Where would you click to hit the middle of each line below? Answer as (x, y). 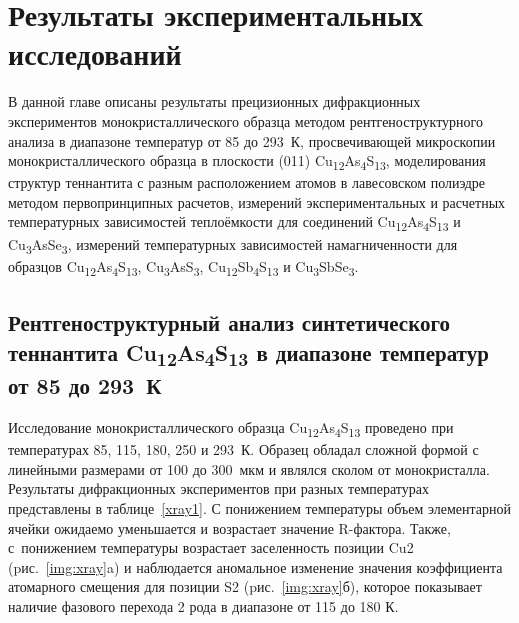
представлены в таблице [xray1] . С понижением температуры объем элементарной (259, 507)
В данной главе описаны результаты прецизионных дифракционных (214, 101)
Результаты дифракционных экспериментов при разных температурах (219, 488)
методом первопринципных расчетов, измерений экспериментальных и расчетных (257, 201)
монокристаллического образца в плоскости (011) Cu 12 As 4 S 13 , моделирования (247, 161)
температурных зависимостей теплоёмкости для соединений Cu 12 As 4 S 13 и (234, 223)
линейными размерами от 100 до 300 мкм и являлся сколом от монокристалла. (249, 468)
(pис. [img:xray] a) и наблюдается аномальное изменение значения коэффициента (255, 566)
